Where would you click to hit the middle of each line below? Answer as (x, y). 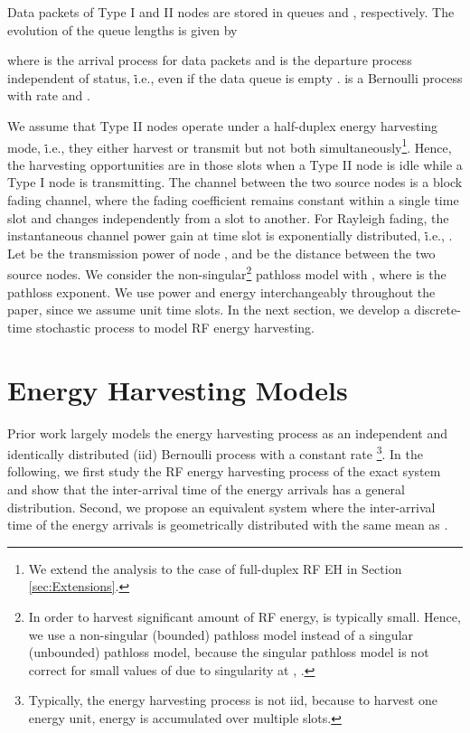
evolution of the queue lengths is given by (122, 29)
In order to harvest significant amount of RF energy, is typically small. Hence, (244, 616)
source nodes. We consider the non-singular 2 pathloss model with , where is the (227, 273)
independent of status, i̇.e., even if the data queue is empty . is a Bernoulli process (235, 77)
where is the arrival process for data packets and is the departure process (210, 60)
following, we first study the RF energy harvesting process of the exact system (224, 471)
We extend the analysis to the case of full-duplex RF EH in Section (215, 568)
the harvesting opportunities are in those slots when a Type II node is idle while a (235, 164)
